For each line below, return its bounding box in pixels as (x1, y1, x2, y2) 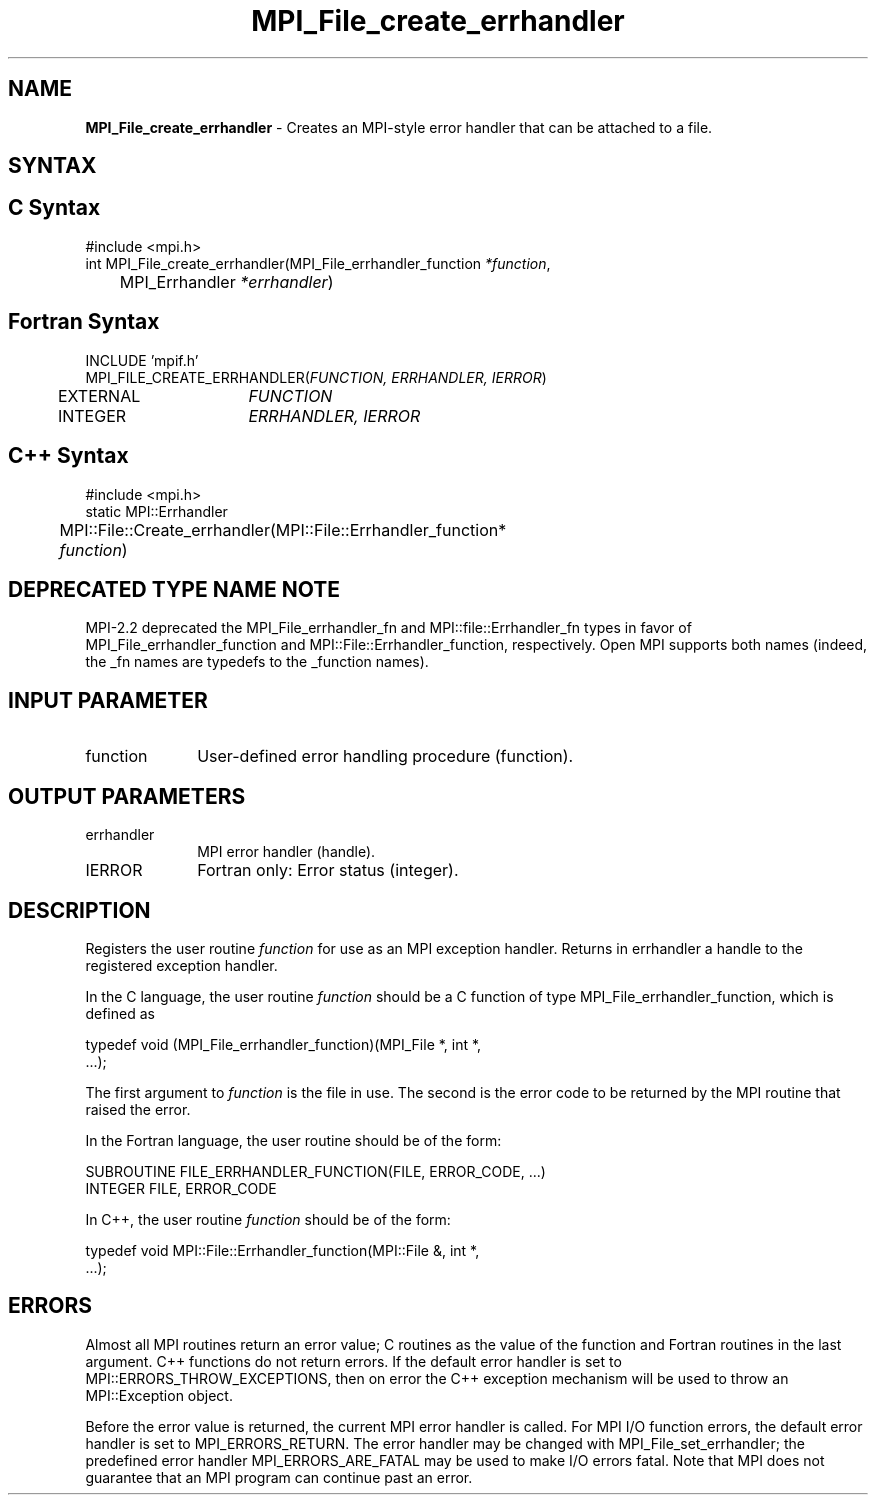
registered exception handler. (85, 956, 278, 974)
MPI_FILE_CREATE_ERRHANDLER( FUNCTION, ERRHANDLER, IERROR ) (85, 368, 547, 386)
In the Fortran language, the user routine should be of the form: (85, 1131, 502, 1149)
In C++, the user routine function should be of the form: (85, 1210, 451, 1228)
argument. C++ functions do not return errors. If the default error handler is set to (85, 1352, 622, 1370)
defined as (85, 1004, 155, 1022)
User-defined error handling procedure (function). (197, 746, 574, 767)
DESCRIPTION (8, 897, 151, 923)
